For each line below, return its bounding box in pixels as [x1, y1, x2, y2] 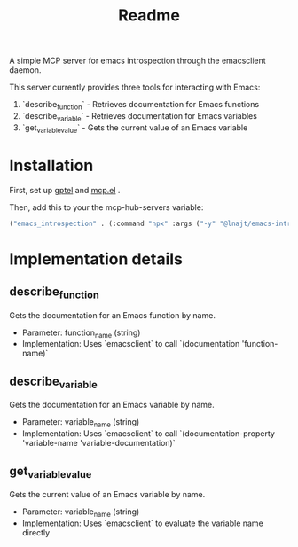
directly [21, 527, 51, 537]
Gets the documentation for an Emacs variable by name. [9, 400, 215, 410]
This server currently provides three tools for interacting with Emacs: [9, 82, 261, 93]
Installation [9, 155, 94, 176]
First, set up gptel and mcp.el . [9, 184, 121, 195]
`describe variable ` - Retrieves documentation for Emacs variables [21, 110, 257, 123]
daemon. [9, 65, 42, 75]
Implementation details [9, 249, 184, 269]
